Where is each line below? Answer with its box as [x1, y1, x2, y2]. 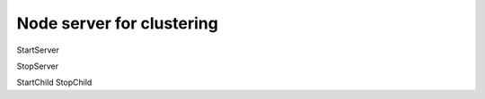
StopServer [16, 61, 59, 71]
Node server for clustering [16, 13, 219, 33]
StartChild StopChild [16, 77, 93, 88]
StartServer [16, 45, 60, 55]
